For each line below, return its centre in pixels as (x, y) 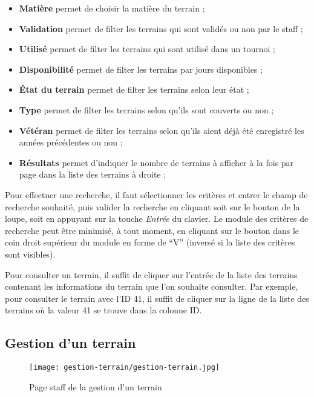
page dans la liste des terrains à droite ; (93, 174)
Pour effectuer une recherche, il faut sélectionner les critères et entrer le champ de (156, 194)
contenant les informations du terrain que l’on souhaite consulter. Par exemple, (152, 286)
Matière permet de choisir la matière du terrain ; (112, 8)
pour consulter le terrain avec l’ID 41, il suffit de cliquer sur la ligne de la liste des (157, 298)
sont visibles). (30, 254)
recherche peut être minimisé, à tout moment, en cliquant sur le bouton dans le (152, 230)
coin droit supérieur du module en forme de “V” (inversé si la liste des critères (150, 242)
